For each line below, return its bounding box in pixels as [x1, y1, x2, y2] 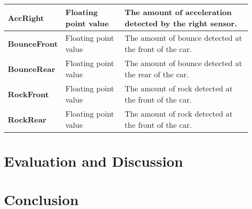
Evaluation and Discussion [4, 151, 183, 171]
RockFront [8, 88, 49, 100]
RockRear [8, 113, 47, 125]
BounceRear [8, 63, 56, 74]
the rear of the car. [125, 69, 189, 80]
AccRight [8, 12, 44, 23]
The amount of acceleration [125, 6, 232, 17]
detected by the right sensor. [125, 17, 237, 29]
